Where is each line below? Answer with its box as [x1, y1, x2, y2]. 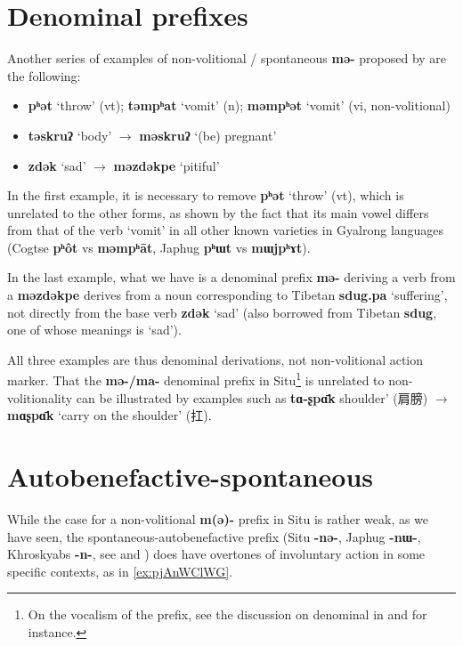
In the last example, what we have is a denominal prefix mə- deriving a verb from [7, 268, 456, 287]
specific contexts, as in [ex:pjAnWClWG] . [7, 561, 233, 580]
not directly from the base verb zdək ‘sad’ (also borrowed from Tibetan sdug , [7, 303, 437, 321]
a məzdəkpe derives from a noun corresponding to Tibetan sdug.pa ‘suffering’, [7, 286, 448, 304]
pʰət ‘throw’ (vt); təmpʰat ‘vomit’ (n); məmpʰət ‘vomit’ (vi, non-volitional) [28, 96, 451, 115]
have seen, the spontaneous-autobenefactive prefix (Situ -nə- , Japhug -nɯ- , [7, 527, 421, 545]
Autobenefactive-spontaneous [7, 458, 374, 495]
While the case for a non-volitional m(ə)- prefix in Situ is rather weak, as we [7, 510, 429, 528]
